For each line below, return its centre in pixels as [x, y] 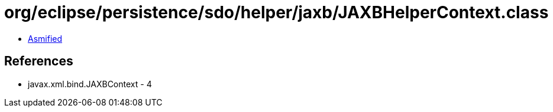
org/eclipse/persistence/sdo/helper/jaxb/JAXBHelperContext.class [276, 12]
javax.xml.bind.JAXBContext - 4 [90, 84]
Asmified [45, 38]
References [39, 61]
